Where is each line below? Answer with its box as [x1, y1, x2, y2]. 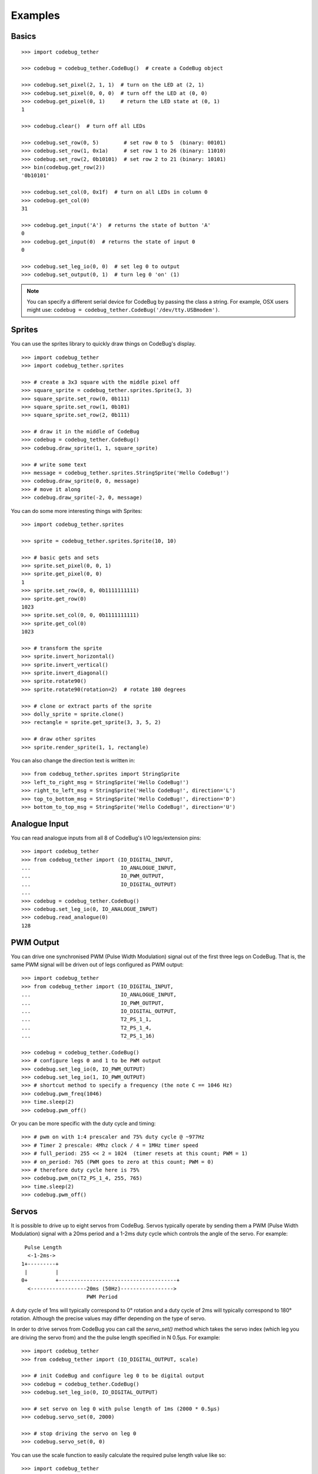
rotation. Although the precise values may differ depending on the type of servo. [11, 1315, 206, 1322]
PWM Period [86, 1294, 118, 1300]
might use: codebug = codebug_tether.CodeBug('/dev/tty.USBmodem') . [26, 307, 220, 314]
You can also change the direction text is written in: [11, 756, 135, 764]
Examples [11, 9, 60, 22]
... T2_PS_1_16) [21, 1032, 155, 1039]
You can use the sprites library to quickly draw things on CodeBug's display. [11, 340, 196, 347]
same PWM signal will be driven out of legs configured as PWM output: [11, 961, 184, 968]
